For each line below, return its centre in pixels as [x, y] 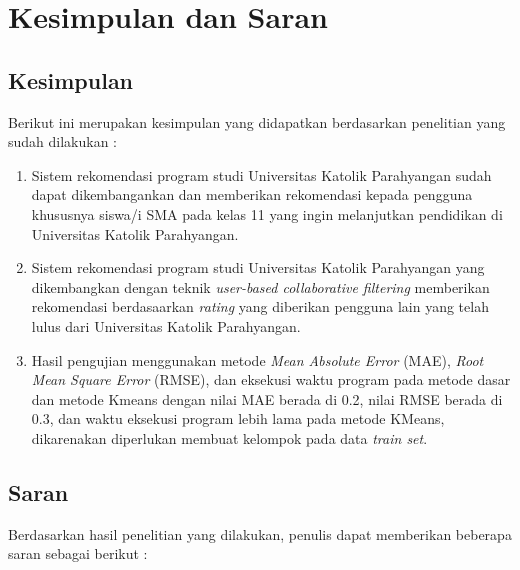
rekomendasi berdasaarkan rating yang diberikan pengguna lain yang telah [260, 306]
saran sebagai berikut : [78, 553]
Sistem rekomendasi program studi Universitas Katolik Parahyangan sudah [261, 174]
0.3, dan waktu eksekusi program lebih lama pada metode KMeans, [238, 418]
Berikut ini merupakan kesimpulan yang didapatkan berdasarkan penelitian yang [257, 121]
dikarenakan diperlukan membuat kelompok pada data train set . [229, 437]
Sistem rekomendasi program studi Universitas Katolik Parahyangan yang [258, 267]
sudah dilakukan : [63, 141]
